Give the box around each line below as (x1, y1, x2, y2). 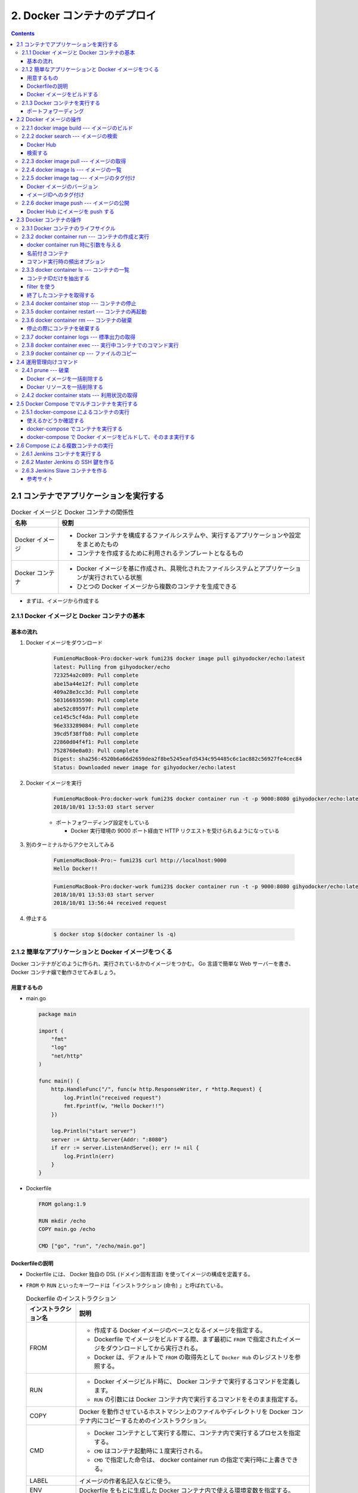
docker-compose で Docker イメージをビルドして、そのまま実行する (27, 434, 195, 441)
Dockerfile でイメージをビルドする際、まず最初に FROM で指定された (94, 1335, 283, 1344)
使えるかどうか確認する (27, 417, 85, 424)
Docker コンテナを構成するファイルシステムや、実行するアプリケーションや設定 (76, 531, 301, 539)
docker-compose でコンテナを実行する (27, 425, 123, 432)
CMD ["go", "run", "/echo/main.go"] (38, 1243, 146, 1249)
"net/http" (51, 1052, 83, 1059)
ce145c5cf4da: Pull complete (53, 714, 139, 721)
